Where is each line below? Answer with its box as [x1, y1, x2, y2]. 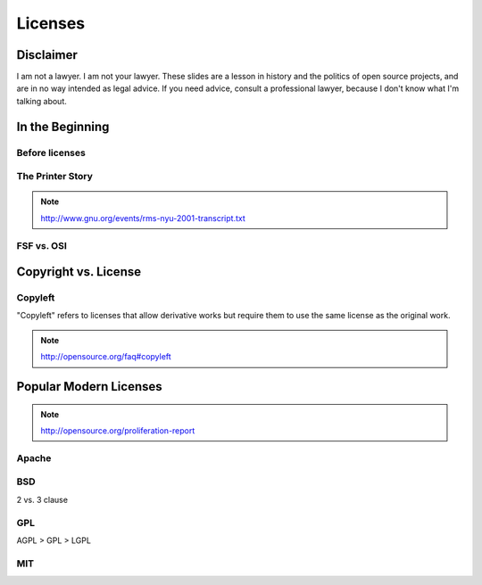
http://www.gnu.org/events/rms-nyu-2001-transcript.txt [40, 212, 245, 223]
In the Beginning [16, 119, 110, 134]
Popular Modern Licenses [16, 379, 162, 394]
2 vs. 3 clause [16, 494, 69, 505]
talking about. [16, 95, 67, 106]
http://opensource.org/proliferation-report [40, 425, 195, 436]
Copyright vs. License [16, 264, 142, 280]
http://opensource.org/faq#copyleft [40, 351, 171, 362]
